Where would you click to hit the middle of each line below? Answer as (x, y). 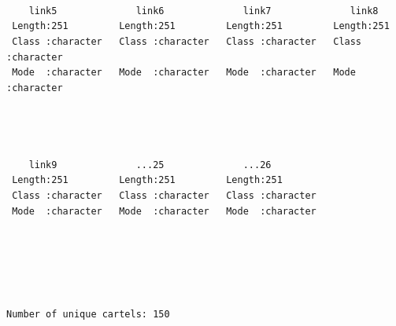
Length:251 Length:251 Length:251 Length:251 (201, 26)
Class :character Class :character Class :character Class (187, 41)
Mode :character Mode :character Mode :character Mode (184, 73)
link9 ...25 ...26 (150, 165)
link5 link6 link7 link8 (204, 11)
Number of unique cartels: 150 (88, 315)
